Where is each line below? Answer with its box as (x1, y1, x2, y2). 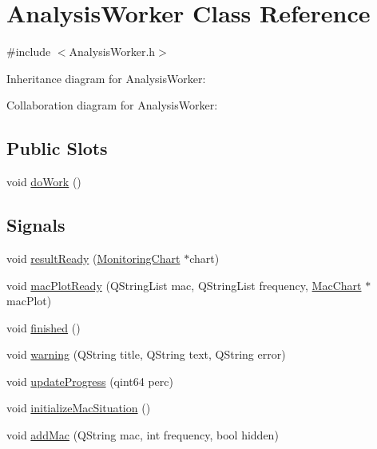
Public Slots (6, 136, 108, 161)
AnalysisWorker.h (69, 43, 156, 60)
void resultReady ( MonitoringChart (6, 249, 181, 266)
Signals (6, 213, 65, 237)
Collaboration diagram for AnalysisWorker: (6, 97, 218, 113)
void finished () (6, 319, 81, 336)
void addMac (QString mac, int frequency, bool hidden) (6, 427, 279, 443)
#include (6, 43, 51, 60)
